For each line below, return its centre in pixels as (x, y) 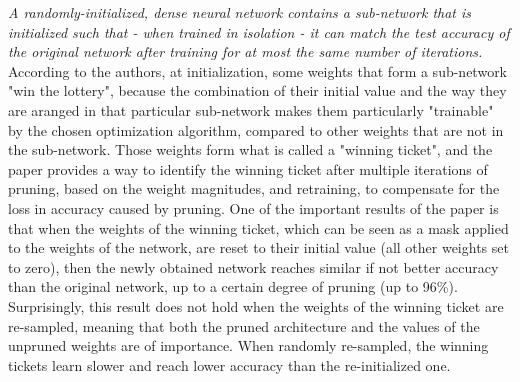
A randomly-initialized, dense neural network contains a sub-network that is (240, 12)
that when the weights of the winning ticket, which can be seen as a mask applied (258, 227)
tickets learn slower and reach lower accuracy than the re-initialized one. (229, 364)
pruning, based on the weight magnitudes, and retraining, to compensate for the (254, 188)
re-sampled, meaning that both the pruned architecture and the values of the (244, 325)
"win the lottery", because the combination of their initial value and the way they (257, 90)
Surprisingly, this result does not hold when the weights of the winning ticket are (256, 305)
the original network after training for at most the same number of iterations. (245, 51)
